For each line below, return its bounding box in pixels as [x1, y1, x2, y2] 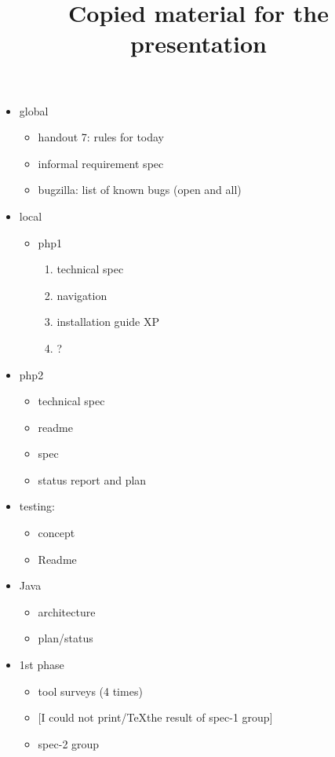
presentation [130, 27, 267, 60]
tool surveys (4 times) [38, 682, 143, 699]
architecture [38, 603, 96, 620]
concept [38, 525, 75, 541]
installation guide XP [56, 313, 159, 330]
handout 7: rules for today [38, 129, 165, 145]
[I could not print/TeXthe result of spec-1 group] [38, 709, 273, 726]
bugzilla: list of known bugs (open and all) [38, 181, 242, 198]
